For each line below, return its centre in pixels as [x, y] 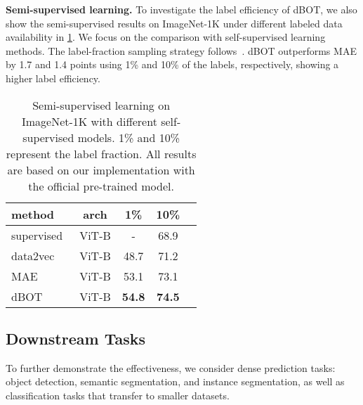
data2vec [33, 255]
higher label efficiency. [53, 78]
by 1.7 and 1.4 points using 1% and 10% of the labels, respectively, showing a [172, 64]
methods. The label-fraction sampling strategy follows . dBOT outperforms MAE [181, 50]
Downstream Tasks [75, 338]
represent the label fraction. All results [101, 153]
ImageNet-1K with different [89, 121]
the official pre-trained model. [101, 186]
